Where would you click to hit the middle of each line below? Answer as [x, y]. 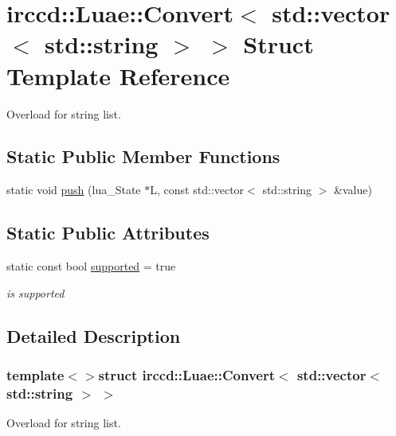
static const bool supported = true [91, 266]
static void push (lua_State [74, 190]
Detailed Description [94, 335]
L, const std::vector [197, 190]
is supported [35, 292]
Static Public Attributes [108, 233]
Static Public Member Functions [143, 156]
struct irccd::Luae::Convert [187, 374]
